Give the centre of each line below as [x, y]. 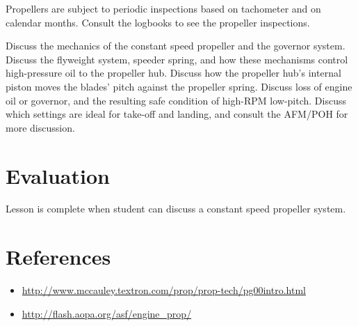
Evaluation [58, 175]
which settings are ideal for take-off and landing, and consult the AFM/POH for [177, 114]
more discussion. [40, 127]
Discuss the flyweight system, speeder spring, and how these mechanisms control [177, 59]
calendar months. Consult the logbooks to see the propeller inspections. [158, 22]
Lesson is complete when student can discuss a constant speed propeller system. [176, 209]
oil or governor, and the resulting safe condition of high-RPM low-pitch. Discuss [176, 100]
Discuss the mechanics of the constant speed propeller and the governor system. [176, 46]
